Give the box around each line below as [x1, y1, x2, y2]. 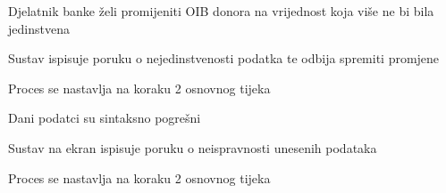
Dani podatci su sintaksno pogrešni [8, 109, 201, 127]
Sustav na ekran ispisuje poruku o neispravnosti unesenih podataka [8, 138, 377, 157]
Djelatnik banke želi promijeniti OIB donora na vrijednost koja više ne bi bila [8, 2, 434, 20]
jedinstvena [8, 19, 70, 37]
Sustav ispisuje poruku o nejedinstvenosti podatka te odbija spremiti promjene [8, 49, 440, 68]
